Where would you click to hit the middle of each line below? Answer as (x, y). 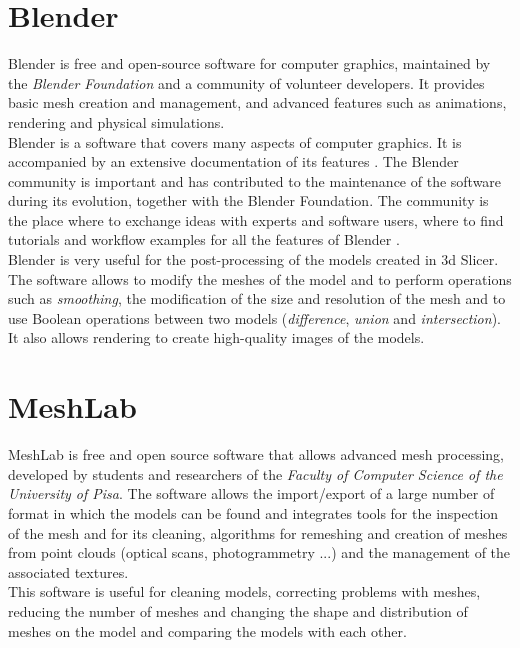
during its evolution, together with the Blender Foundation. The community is (248, 200)
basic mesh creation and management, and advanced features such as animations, (257, 102)
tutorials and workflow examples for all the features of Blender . (204, 239)
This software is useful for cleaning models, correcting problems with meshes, (244, 591)
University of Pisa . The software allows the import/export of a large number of (251, 493)
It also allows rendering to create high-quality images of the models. (216, 337)
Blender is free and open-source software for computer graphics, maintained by (249, 63)
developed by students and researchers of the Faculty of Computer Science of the (255, 473)
